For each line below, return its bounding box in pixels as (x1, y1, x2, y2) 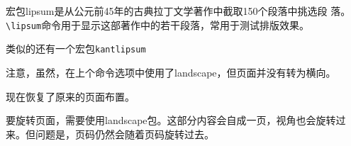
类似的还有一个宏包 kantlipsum (6, 41, 146, 56)
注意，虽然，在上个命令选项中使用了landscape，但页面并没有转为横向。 (6, 64, 336, 79)
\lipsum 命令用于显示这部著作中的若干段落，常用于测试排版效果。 (6, 17, 310, 32)
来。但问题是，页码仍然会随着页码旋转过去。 (6, 126, 214, 141)
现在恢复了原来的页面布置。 (6, 89, 135, 103)
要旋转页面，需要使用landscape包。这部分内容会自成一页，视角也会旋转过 (6, 113, 346, 128)
